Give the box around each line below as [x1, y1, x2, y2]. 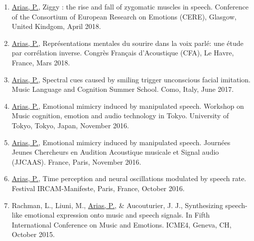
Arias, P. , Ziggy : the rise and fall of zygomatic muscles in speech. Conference [11, 1, 249, 11]
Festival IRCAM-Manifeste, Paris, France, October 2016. [11, 183, 185, 193]
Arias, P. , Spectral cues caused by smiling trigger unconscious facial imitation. [11, 74, 251, 84]
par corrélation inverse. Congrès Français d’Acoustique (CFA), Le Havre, [11, 47, 234, 58]
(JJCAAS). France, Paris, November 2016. [11, 156, 141, 167]
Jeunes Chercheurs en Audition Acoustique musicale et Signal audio [11, 147, 219, 157]
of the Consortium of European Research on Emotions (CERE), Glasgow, [11, 11, 237, 21]
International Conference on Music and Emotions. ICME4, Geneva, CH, [11, 219, 232, 230]
